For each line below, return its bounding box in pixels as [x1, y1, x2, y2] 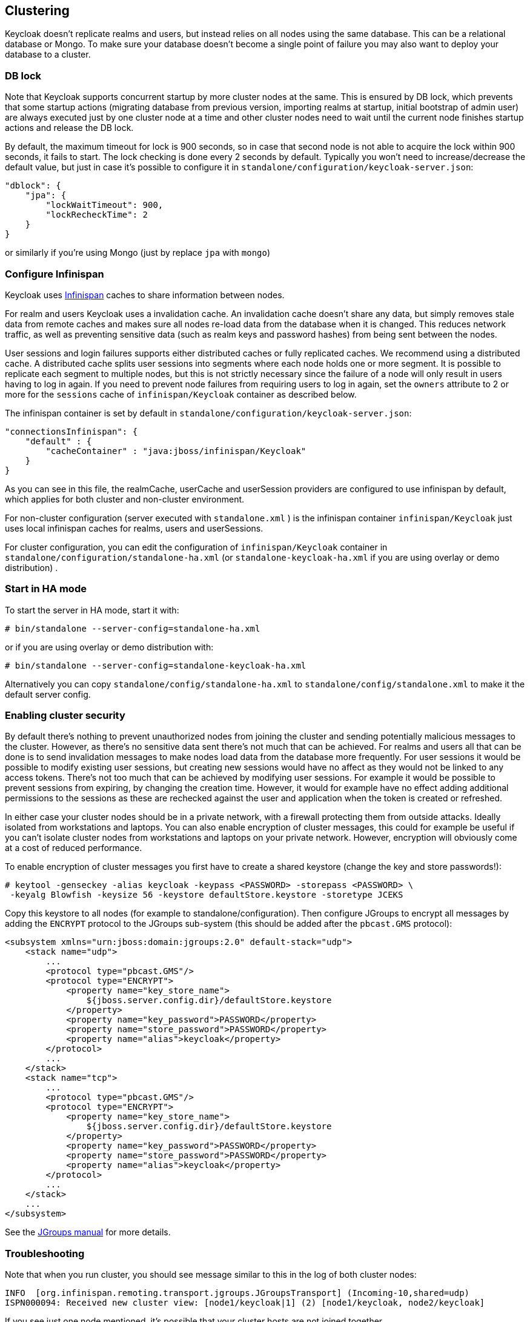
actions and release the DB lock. [5, 122, 134, 133]
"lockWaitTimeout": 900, [45, 200, 164, 210]
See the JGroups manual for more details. [5, 1227, 171, 1238]
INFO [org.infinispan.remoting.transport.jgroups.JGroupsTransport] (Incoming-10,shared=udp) [5, 1288, 470, 1298]
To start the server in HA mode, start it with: [5, 604, 179, 615]
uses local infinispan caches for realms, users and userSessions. [5, 522, 263, 533]
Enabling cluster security [5, 709, 125, 722]
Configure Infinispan [5, 267, 104, 280]
